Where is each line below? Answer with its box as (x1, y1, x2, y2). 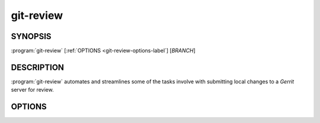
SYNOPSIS (11, 31, 52, 41)
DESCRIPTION (11, 62, 65, 72)
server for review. (11, 86, 54, 93)
